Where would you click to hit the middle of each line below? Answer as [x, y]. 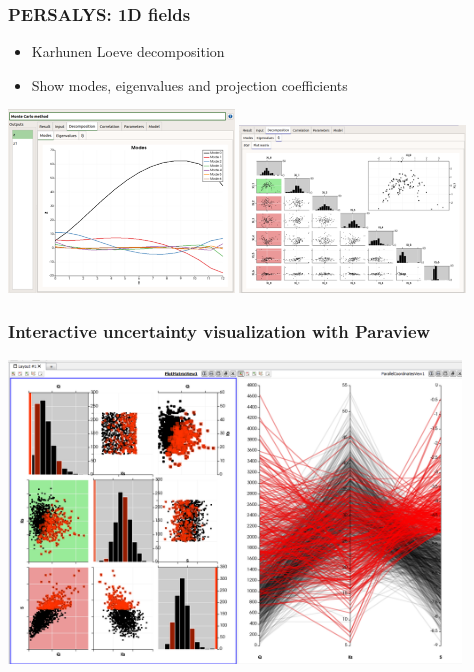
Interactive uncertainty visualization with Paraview [219, 331]
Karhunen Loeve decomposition [128, 51]
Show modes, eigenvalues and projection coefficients [189, 84]
